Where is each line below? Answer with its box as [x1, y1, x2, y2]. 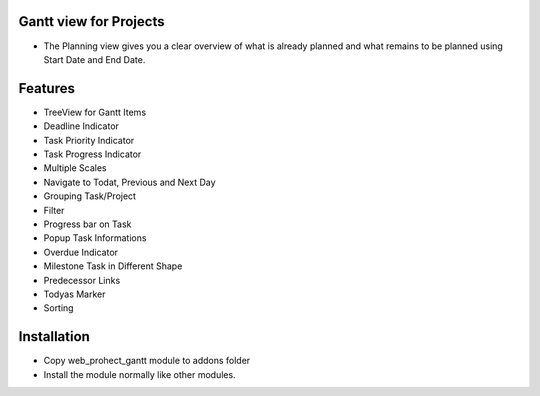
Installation [18, 328, 90, 345]
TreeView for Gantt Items [43, 106, 147, 118]
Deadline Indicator [43, 120, 120, 132]
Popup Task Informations [43, 232, 147, 244]
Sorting [43, 302, 74, 314]
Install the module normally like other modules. [43, 368, 236, 380]
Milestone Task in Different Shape [43, 260, 183, 272]
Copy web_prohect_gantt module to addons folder [43, 355, 251, 367]
